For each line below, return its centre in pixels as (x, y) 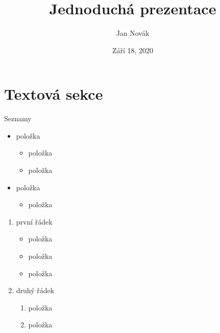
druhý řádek (35, 290)
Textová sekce (54, 94)
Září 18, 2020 (133, 50)
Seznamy (18, 118)
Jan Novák (133, 33)
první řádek (34, 221)
